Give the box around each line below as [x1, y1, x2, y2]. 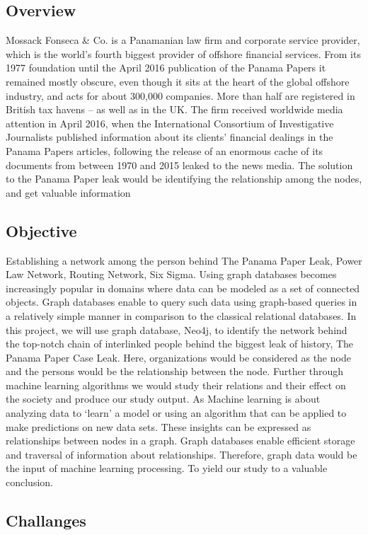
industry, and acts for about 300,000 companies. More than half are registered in [6, 88, 355, 103]
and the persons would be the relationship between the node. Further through [6, 364, 344, 379]
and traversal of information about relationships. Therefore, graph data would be [6, 447, 357, 461]
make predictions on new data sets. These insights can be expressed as [6, 419, 311, 434]
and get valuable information [6, 185, 131, 200]
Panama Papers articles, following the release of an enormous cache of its [6, 143, 323, 158]
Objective [6, 219, 77, 241]
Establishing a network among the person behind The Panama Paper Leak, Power [6, 253, 362, 267]
